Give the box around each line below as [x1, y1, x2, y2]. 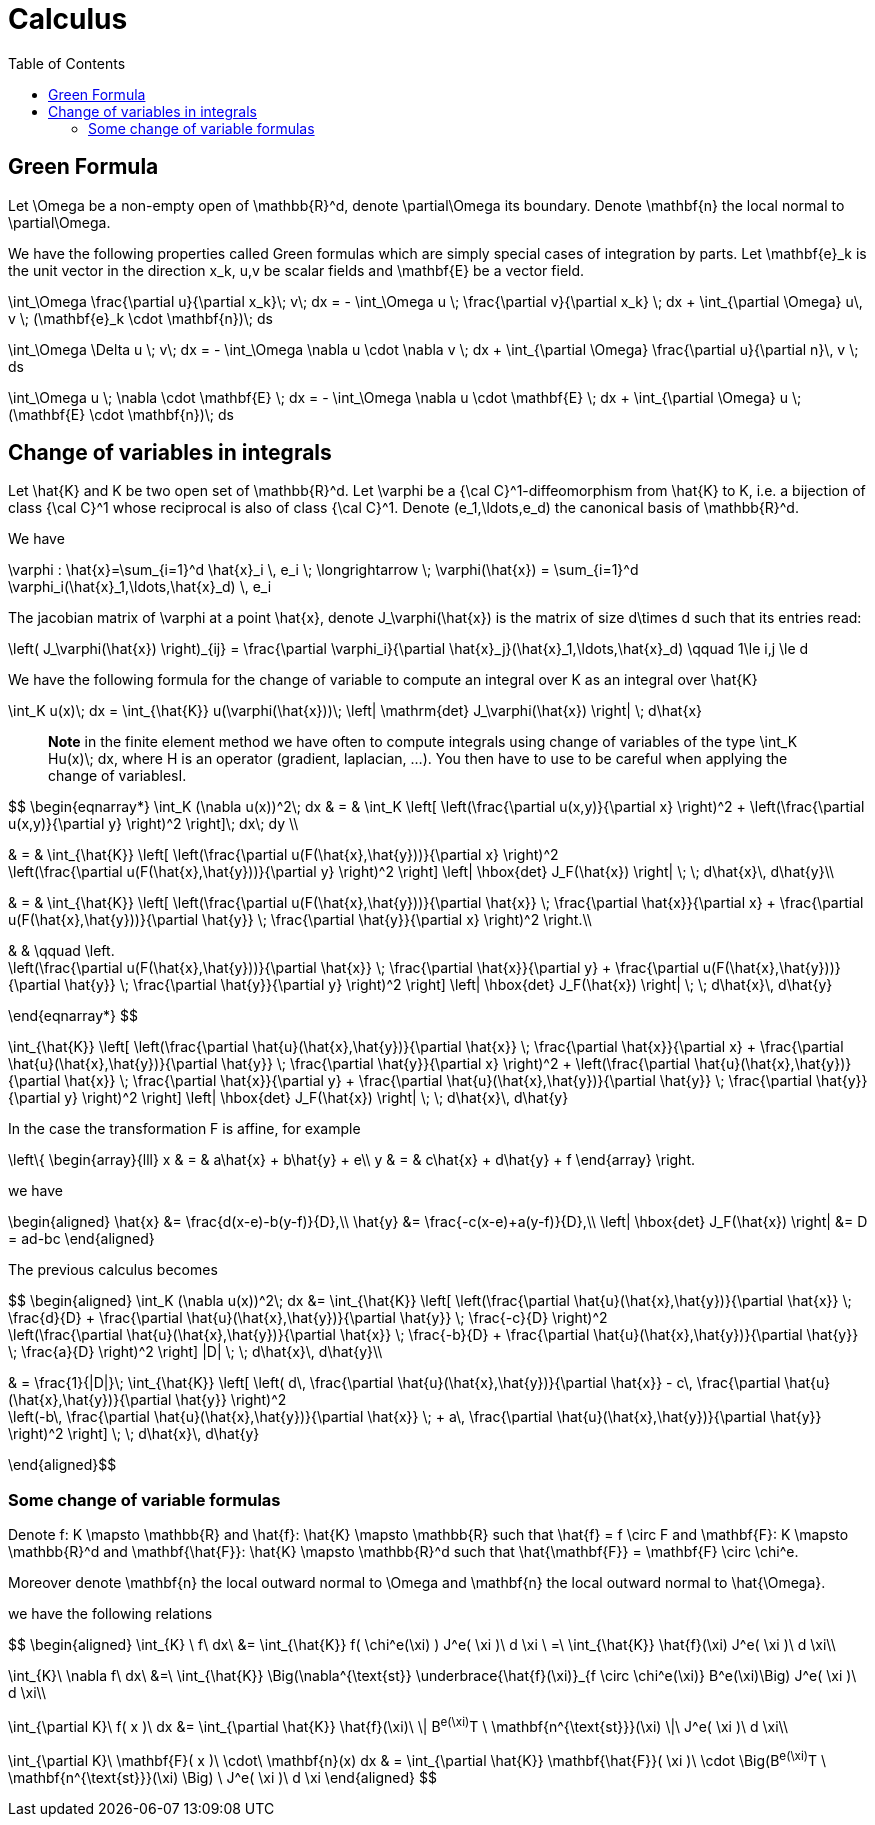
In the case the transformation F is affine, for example [8, 1120, 361, 1138]
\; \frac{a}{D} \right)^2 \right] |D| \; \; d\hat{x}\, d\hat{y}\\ [8, 1343, 383, 1361]
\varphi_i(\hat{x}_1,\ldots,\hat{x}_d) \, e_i [8, 578, 272, 596]
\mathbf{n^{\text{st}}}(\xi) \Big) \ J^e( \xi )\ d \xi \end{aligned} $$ [8, 1768, 437, 1786]
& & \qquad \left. [8, 942, 115, 960]
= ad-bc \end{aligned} [8, 1230, 155, 1248]
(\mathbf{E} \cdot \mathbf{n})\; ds [8, 405, 234, 423]
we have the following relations [8, 1605, 213, 1623]
